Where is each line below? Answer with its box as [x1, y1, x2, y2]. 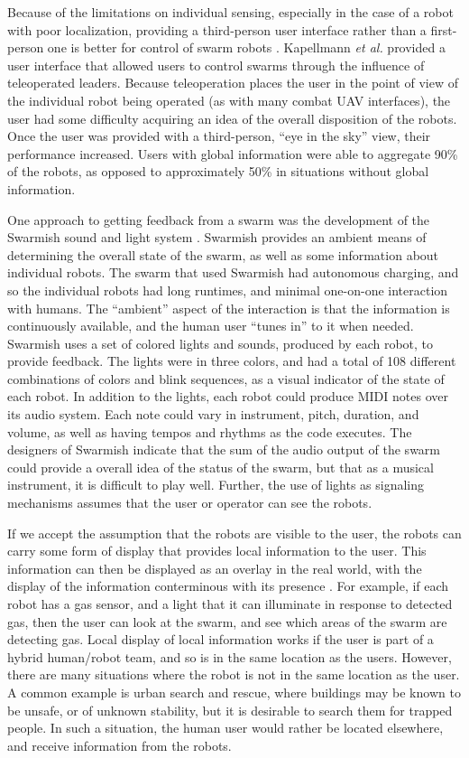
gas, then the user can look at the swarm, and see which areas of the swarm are [7, 612, 447, 631]
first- [430, 20, 457, 39]
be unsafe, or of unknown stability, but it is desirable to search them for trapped [7, 700, 453, 719]
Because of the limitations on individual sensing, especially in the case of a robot [7, 3, 454, 21]
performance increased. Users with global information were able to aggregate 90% [7, 144, 458, 163]
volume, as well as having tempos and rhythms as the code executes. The [7, 422, 412, 441]
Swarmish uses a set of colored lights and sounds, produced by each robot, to [7, 333, 434, 352]
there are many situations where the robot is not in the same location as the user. [7, 665, 460, 684]
